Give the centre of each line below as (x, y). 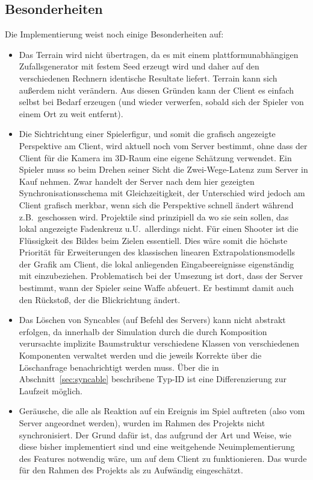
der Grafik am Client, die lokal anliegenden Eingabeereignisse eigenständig (156, 264)
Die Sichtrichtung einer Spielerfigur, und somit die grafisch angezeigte (147, 134)
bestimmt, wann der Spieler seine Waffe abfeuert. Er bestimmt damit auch (156, 288)
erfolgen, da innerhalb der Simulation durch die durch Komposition (143, 331)
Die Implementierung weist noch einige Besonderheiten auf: (114, 34)
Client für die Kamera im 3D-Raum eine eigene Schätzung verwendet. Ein (155, 157)
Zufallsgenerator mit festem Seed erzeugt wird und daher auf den (139, 66)
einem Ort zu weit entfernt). (71, 113)
